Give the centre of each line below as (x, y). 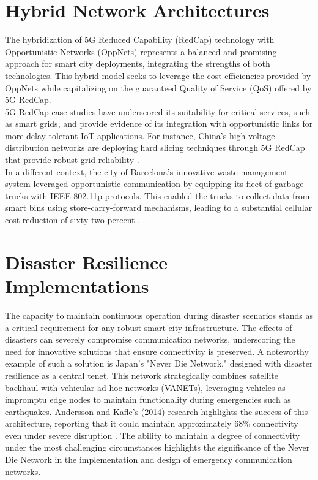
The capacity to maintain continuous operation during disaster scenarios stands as (159, 315)
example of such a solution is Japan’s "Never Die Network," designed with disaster (159, 363)
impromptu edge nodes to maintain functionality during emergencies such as (148, 399)
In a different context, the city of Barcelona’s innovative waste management (146, 171)
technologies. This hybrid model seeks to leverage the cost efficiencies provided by (158, 75)
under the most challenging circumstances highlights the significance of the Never (157, 447)
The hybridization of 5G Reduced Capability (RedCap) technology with (140, 40)
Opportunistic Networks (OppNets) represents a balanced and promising (141, 51)
